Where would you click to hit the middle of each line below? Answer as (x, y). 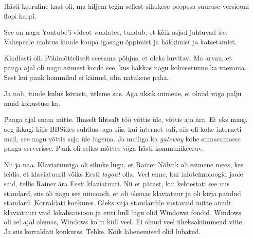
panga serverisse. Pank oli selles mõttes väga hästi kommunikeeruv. (104, 148)
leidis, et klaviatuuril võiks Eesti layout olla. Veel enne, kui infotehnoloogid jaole (124, 174)
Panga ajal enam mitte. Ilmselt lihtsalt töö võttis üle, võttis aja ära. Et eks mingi (126, 119)
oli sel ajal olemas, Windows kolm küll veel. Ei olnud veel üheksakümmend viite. (124, 222)
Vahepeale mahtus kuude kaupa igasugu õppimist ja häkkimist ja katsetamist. (120, 41)
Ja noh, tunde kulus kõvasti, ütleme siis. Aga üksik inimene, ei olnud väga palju (123, 93)
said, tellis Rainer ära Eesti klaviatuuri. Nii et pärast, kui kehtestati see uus (117, 183)
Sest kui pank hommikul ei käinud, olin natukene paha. (86, 77)
